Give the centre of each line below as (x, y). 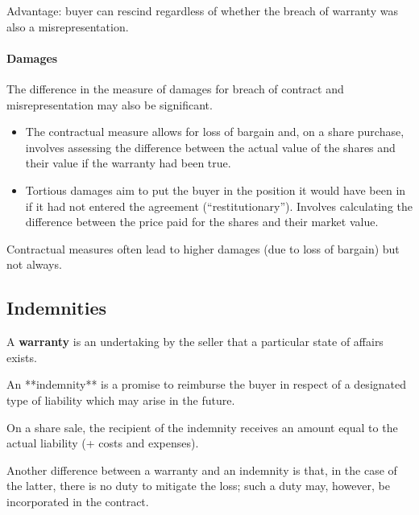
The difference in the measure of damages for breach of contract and (175, 88)
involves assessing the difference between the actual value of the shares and (210, 147)
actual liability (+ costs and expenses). (103, 443)
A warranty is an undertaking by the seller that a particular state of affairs (195, 342)
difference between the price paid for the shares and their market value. (202, 222)
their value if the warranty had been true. (128, 163)
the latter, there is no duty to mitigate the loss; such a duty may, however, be (198, 486)
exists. (22, 357)
